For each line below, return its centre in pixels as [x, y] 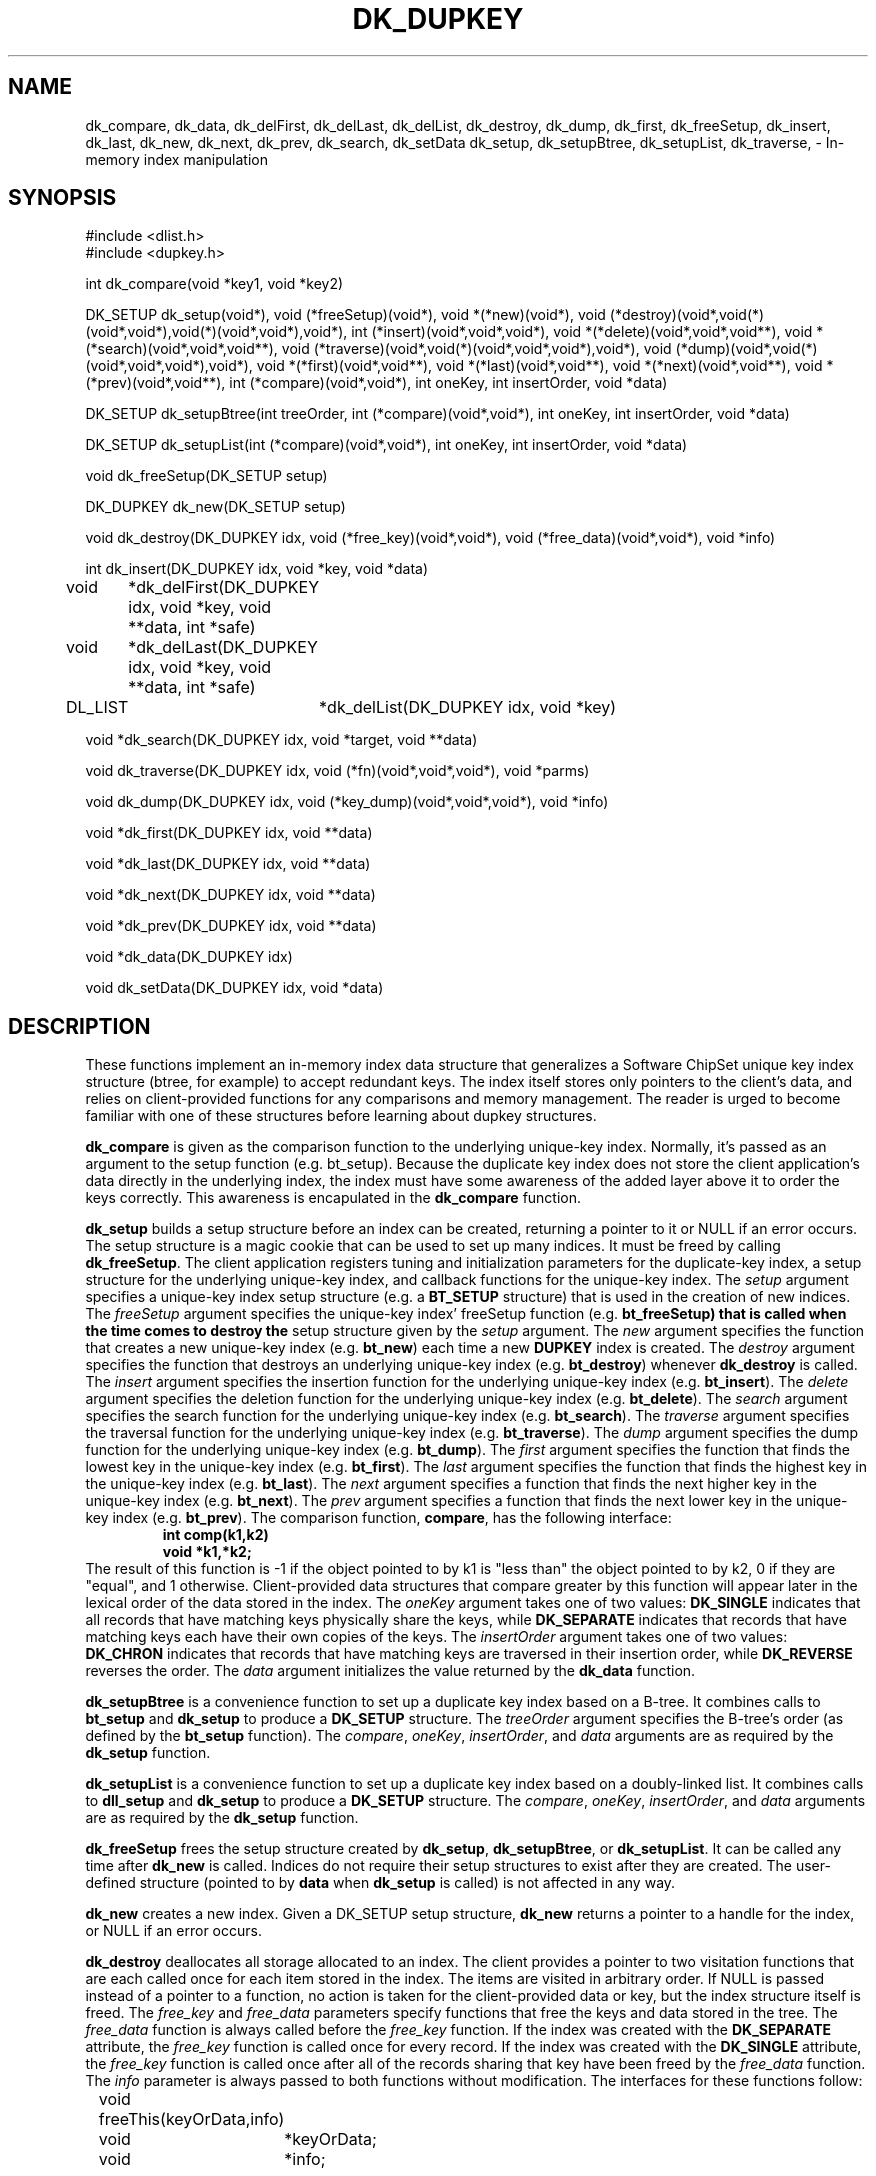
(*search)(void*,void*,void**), [181, 349]
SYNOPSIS [62, 198]
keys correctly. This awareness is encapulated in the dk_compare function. [333, 1198]
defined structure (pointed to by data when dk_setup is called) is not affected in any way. [380, 1883]
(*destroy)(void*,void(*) [687, 315]
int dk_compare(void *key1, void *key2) [214, 284]
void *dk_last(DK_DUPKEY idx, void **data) [228, 864]
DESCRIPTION [79, 1026]
